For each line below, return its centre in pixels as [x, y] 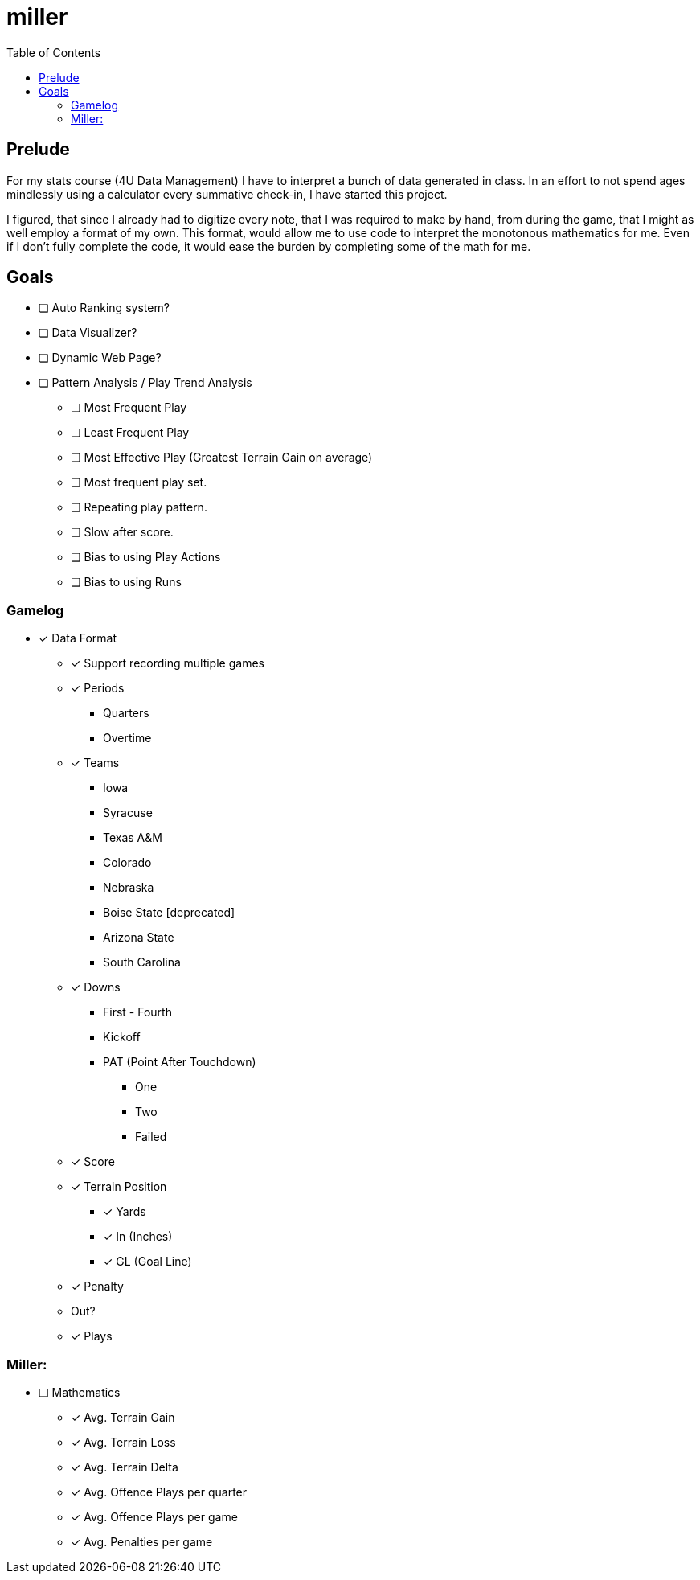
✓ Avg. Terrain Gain [123, 1417]
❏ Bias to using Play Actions [146, 557]
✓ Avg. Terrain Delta [125, 1467]
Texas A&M [133, 838]
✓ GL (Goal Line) [147, 1262]
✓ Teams [95, 763]
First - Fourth [137, 1012]
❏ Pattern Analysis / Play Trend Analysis [145, 383]
